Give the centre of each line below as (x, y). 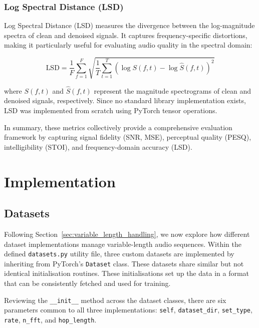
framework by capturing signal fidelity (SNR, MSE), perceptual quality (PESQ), (128, 137)
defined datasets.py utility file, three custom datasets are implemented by (119, 254)
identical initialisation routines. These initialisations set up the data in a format (127, 273)
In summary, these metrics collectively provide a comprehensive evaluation (118, 127)
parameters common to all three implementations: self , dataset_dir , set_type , (128, 310)
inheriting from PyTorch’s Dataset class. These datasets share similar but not (124, 263)
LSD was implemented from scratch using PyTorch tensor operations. (111, 110)
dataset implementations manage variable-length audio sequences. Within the (123, 244)
